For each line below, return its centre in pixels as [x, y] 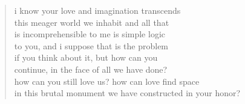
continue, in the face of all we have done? [91, 69]
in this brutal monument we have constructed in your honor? [127, 93]
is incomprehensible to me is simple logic [90, 34]
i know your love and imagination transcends [97, 10]
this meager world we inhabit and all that [92, 22]
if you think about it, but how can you [86, 57]
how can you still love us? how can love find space [107, 81]
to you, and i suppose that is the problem [91, 45]
